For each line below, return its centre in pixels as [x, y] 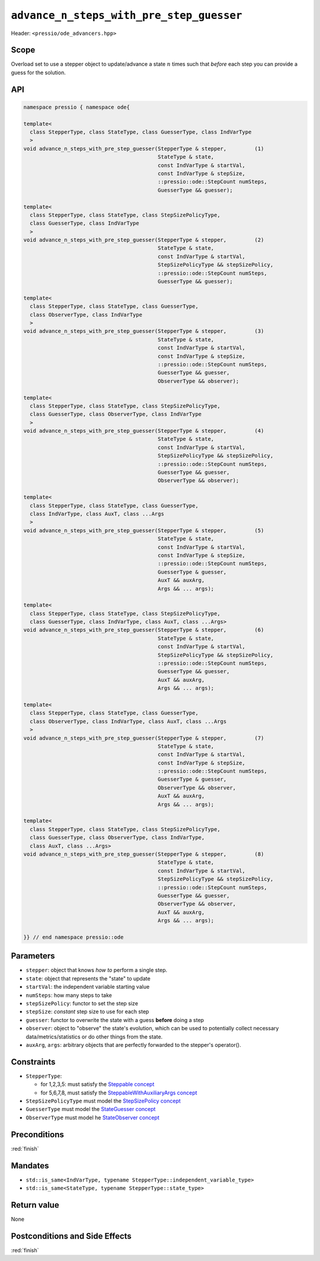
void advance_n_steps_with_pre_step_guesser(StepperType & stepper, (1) [144, 149]
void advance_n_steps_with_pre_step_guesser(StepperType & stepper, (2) [144, 240]
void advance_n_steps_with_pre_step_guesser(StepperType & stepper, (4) [144, 431]
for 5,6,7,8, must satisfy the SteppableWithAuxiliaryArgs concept [119, 1093]
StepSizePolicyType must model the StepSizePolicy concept [103, 1101]
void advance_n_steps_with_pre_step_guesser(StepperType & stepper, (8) [144, 854]
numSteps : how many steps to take [69, 995]
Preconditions [38, 1134]
